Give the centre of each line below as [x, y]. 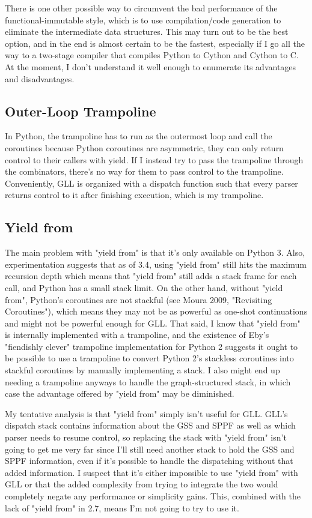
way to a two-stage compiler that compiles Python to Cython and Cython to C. [152, 55]
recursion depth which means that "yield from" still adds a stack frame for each [151, 276]
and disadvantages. [40, 78]
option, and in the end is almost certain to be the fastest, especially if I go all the [155, 43]
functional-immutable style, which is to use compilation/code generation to [143, 20]
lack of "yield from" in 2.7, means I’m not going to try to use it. [122, 507]
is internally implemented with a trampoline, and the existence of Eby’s [137, 335]
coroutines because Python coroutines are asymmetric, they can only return [144, 147]
